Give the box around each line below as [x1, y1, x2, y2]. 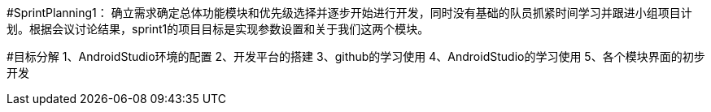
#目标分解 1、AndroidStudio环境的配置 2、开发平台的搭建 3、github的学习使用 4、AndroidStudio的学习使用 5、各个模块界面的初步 [7, 50, 705, 63]
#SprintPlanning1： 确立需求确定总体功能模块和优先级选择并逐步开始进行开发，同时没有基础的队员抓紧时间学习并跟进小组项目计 [7, 6, 692, 19]
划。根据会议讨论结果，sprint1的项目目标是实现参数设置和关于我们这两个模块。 [7, 22, 430, 36]
